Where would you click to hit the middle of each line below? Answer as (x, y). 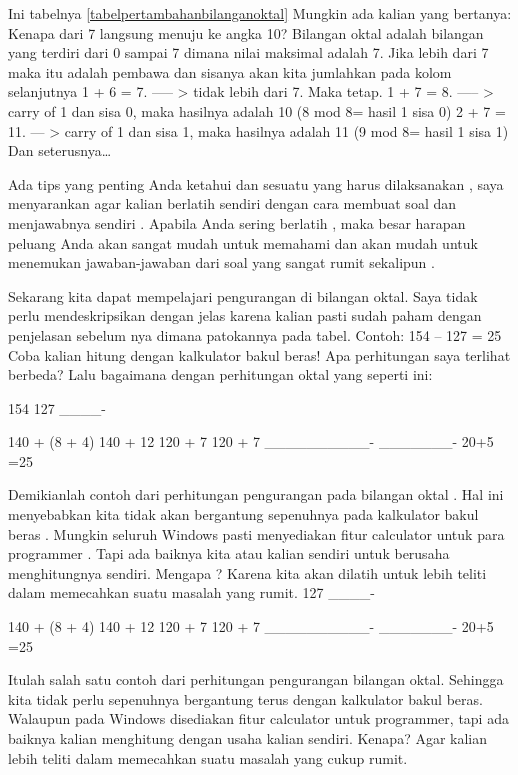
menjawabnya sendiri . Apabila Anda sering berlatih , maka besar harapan (237, 222)
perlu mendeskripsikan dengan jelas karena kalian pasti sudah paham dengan (245, 315)
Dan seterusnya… (60, 150)
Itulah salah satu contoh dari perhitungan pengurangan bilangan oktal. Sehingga (256, 679)
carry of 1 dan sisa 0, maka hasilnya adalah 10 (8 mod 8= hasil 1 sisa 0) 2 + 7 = (257, 110)
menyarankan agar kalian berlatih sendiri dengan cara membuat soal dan (232, 203)
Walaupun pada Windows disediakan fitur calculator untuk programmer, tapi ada (258, 718)
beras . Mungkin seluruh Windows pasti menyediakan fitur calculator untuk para (256, 533)
